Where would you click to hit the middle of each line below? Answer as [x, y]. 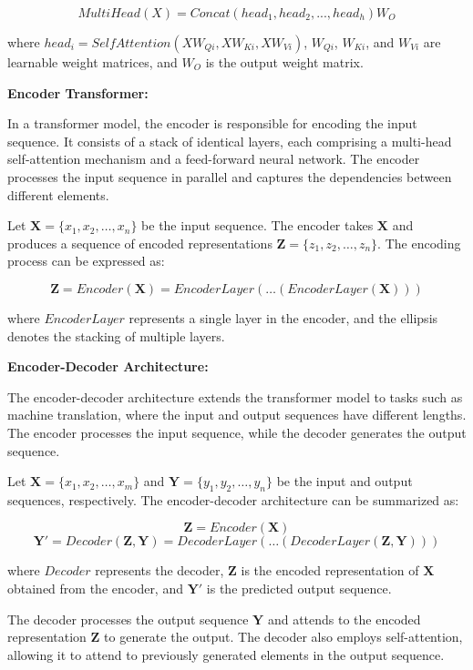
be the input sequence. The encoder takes [257, 225]
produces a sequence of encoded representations [140, 243]
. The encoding [419, 243]
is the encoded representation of [330, 570]
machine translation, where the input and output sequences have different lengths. [237, 415]
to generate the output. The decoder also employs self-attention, [283, 637]
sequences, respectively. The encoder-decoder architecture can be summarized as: [233, 499]
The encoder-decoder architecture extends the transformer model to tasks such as [235, 396]
